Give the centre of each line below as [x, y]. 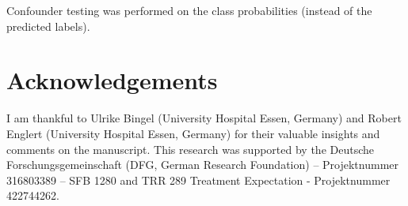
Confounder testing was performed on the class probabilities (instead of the [189, 10]
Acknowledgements [112, 80]
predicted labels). [48, 26]
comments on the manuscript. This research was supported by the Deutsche [191, 149]
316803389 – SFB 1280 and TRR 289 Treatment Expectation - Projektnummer [198, 180]
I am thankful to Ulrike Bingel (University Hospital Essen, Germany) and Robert [204, 118]
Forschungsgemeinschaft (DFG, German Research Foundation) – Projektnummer [202, 165]
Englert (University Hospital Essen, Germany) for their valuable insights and [193, 133]
